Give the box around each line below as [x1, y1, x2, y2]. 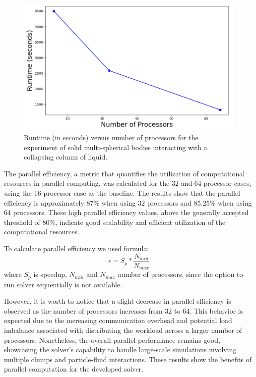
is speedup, [33, 269, 67, 279]
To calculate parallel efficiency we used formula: [4, 243, 149, 253]
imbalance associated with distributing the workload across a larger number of [4, 324, 242, 335]
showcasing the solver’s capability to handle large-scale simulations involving [4, 344, 237, 355]
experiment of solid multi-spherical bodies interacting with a [24, 142, 207, 152]
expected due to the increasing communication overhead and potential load [4, 315, 232, 325]
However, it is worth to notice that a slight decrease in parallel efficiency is [4, 296, 231, 306]
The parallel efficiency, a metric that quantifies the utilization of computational [4, 168, 245, 178]
